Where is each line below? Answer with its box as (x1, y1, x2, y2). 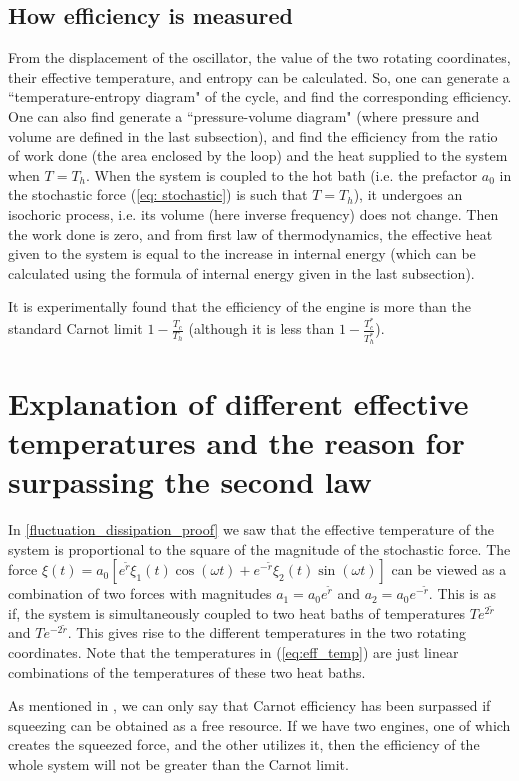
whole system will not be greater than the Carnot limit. (8, 753, 349, 774)
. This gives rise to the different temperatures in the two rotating (67, 622, 466, 643)
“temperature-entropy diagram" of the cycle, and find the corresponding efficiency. (8, 86, 512, 107)
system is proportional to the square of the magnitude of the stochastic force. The (8, 538, 511, 559)
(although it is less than (188, 318, 335, 339)
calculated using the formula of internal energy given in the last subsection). (8, 262, 475, 283)
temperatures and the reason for (8, 421, 465, 462)
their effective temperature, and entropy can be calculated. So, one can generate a (8, 66, 510, 87)
